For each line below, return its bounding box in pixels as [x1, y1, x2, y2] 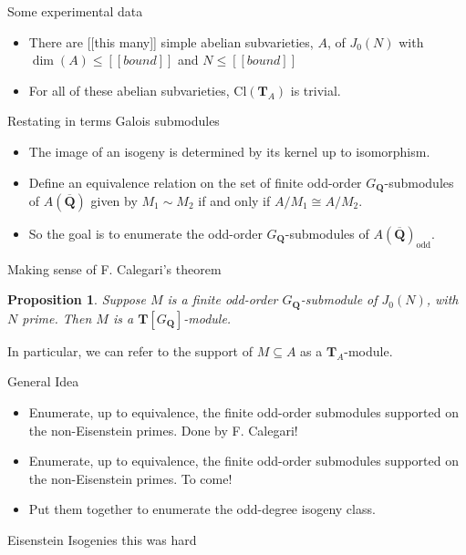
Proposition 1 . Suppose [7, 290, 146, 309]
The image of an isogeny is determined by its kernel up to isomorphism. [28, 141, 430, 160]
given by [90, 191, 138, 211]
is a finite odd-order [167, 290, 278, 309]
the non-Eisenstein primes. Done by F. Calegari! [28, 420, 298, 439]
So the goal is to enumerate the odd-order [28, 224, 263, 243]
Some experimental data [7, 2, 143, 20]
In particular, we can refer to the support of [7, 341, 254, 360]
